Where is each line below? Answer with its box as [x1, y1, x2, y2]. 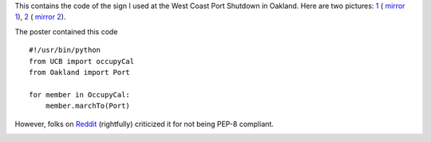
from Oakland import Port [29, 68, 131, 77]
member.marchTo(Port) [45, 101, 131, 111]
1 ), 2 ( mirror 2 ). [14, 12, 66, 22]
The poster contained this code [14, 26, 118, 36]
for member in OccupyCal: [29, 90, 131, 99]
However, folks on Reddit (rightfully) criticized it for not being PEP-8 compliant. [14, 119, 275, 128]
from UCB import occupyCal [29, 57, 135, 65]
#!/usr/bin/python [29, 45, 101, 55]
